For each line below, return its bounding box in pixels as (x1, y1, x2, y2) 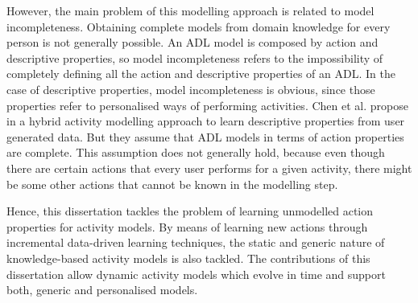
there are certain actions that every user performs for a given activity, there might (6, 159, 412, 176)
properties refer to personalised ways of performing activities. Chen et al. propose (6, 96, 408, 113)
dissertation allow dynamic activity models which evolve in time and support (6, 265, 386, 282)
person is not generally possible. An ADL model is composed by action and (6, 34, 379, 51)
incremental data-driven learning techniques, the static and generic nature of (6, 234, 385, 251)
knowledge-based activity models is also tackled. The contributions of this (6, 249, 370, 266)
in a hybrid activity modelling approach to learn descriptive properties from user (6, 113, 405, 129)
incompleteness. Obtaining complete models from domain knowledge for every (6, 18, 391, 35)
